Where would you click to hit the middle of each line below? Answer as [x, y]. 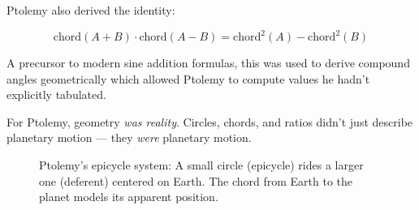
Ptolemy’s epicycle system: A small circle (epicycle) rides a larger [201, 165]
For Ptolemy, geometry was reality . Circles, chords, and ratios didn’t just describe [210, 121]
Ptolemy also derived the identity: [91, 10]
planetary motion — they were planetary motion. [129, 137]
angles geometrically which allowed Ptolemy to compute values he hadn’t [188, 78]
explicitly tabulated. [56, 94]
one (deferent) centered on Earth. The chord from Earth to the [196, 180]
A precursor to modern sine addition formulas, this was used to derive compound [208, 63]
